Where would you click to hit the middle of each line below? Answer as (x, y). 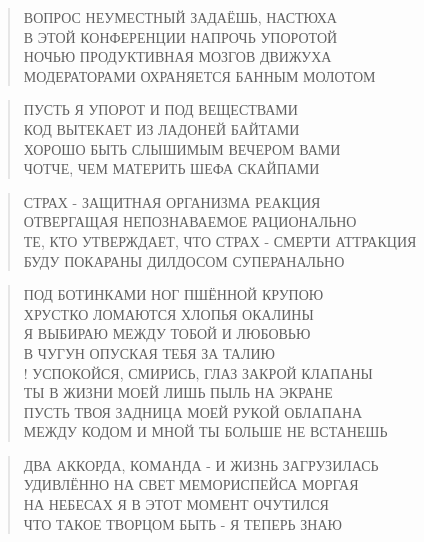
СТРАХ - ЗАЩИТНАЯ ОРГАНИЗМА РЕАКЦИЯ (172, 201)
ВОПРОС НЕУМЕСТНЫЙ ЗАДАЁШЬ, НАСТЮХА (180, 17)
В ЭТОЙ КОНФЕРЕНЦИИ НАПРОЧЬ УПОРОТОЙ (180, 36)
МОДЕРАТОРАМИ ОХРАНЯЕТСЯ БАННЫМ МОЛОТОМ (199, 75)
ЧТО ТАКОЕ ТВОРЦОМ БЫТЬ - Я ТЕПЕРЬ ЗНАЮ (182, 523)
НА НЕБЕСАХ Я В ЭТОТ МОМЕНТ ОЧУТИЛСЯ (176, 504)
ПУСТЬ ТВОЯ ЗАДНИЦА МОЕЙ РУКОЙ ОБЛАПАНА (193, 411)
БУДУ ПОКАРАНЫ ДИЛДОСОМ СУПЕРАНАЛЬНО (184, 260)
